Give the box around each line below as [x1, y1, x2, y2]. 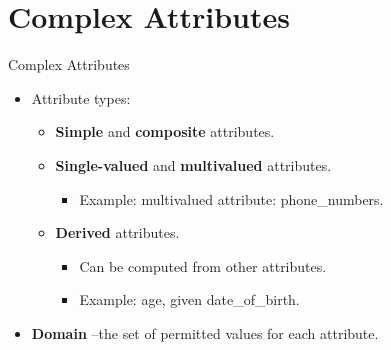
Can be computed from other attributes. [79, 255, 327, 276]
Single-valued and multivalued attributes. [55, 154, 332, 175]
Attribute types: [31, 87, 131, 108]
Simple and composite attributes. [55, 121, 275, 142]
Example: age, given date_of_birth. [79, 289, 300, 310]
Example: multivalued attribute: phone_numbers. [79, 188, 384, 209]
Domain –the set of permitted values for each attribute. [31, 322, 379, 343]
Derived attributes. [55, 222, 180, 243]
